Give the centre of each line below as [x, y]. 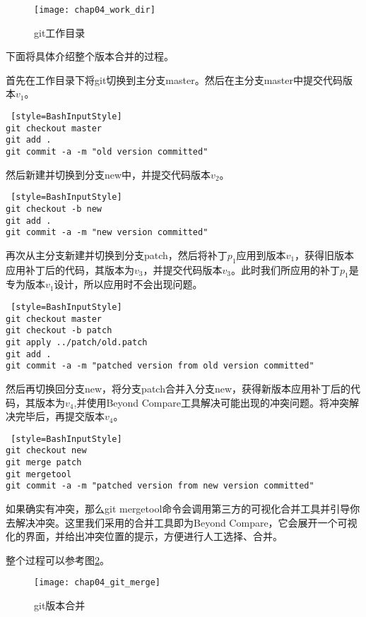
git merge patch [44, 463]
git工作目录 [60, 32]
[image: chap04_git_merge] [97, 583]
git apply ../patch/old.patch [77, 343]
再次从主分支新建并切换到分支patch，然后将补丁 [117, 254]
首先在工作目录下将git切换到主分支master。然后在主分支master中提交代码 [174, 79]
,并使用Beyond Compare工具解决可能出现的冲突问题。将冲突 [211, 402]
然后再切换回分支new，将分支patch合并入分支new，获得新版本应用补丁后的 [178, 388]
